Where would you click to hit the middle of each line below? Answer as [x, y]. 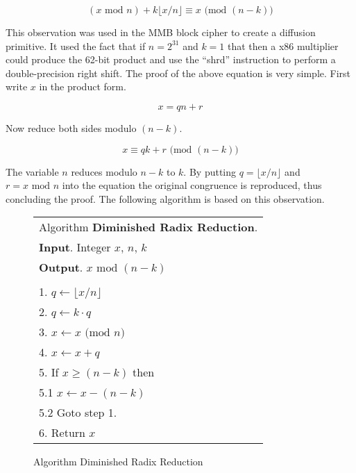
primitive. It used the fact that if [76, 45]
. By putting [210, 171]
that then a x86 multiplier [283, 45]
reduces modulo [104, 171]
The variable [32, 171]
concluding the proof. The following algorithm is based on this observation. [165, 198]
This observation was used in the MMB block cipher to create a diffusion [161, 32]
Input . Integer [75, 247]
